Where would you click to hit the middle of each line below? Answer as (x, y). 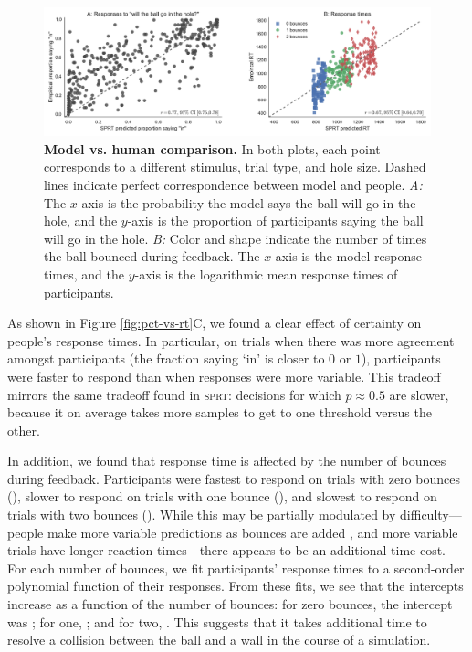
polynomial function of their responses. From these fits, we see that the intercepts (236, 586)
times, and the (84, 273)
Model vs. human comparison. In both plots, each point (212, 148)
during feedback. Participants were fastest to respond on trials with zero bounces (234, 478)
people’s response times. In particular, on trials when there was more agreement (231, 340)
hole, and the (81, 221)
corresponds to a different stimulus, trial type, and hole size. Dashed (235, 167)
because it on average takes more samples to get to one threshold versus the (220, 412)
